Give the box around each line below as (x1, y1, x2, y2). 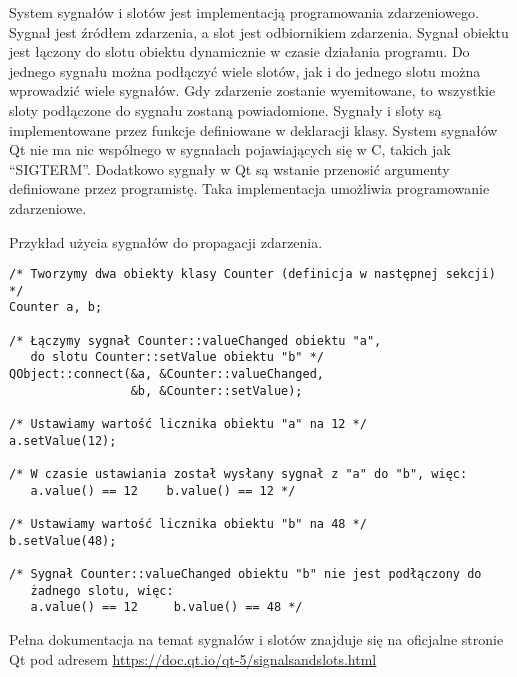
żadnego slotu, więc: (30, 583, 174, 598)
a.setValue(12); (9, 433, 117, 448)
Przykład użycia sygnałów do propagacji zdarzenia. (9, 231, 323, 252)
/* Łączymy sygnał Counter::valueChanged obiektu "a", (9, 333, 382, 348)
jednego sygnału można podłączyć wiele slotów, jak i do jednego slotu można (9, 60, 481, 81)
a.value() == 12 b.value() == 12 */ (30, 483, 296, 498)
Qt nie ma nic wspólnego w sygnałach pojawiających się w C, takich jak (9, 139, 451, 160)
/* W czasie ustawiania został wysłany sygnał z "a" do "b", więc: (9, 467, 468, 481)
